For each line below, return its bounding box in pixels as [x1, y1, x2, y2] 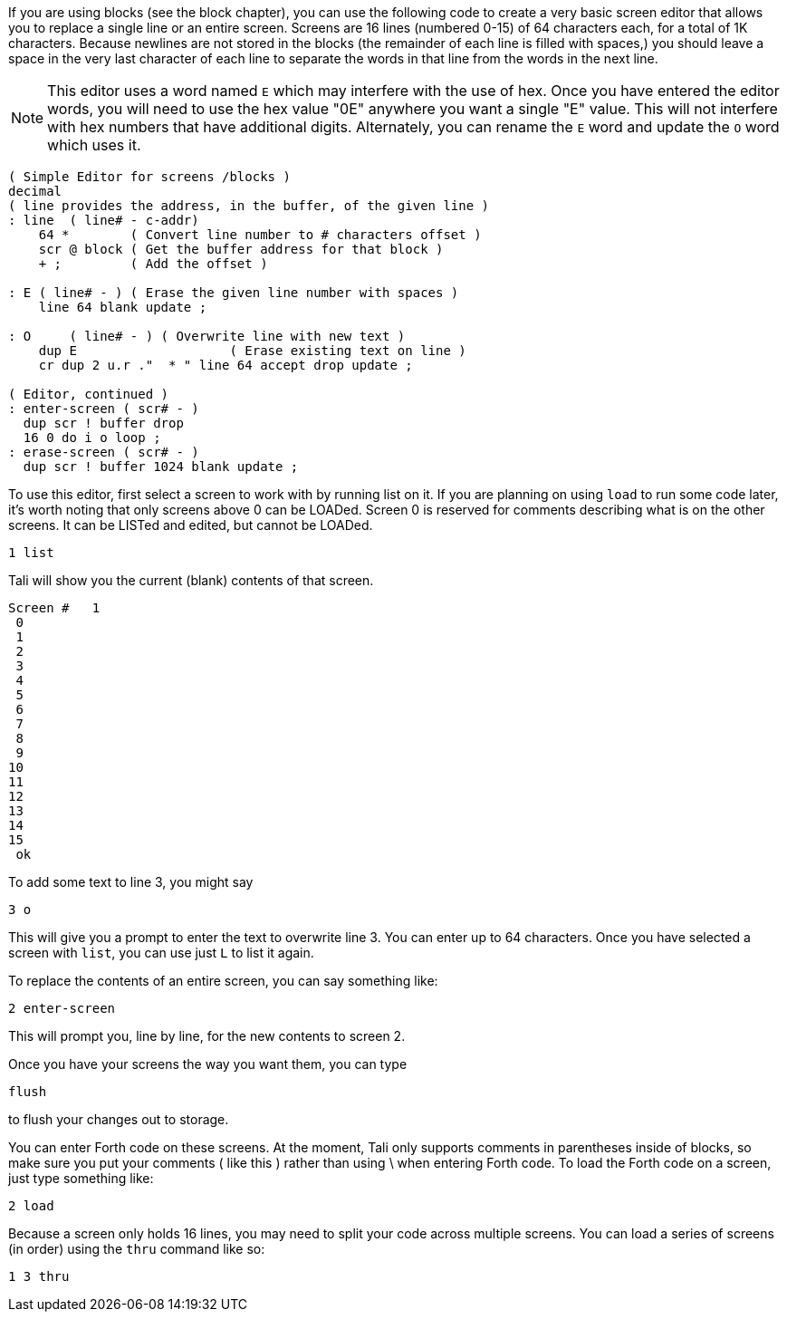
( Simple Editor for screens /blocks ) [8, 169, 291, 184]
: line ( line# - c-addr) [8, 213, 199, 227]
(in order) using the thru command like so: [8, 1241, 265, 1256]
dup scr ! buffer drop [23, 416, 184, 430]
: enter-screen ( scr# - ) [8, 401, 199, 416]
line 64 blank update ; [38, 300, 207, 314]
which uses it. [47, 136, 141, 154]
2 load [8, 1199, 54, 1213]
